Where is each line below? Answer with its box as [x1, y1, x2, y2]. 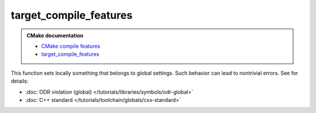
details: [11, 77, 29, 84]
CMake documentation [26, 32, 84, 39]
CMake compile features [41, 43, 101, 50]
